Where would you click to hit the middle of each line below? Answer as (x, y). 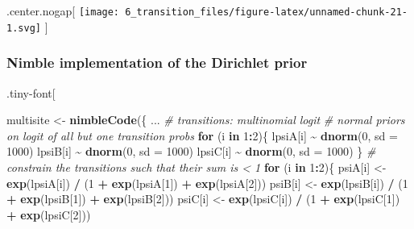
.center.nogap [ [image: (63, 10)
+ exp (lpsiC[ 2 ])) (49, 214)
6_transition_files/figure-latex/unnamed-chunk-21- (266, 12)
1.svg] (24, 28)
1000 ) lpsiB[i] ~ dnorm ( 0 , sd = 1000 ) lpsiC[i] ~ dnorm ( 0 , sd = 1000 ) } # (191, 151)
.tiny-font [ (31, 92)
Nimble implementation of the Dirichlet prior (157, 62)
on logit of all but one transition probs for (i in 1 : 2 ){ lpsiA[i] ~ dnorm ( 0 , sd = (202, 135)
